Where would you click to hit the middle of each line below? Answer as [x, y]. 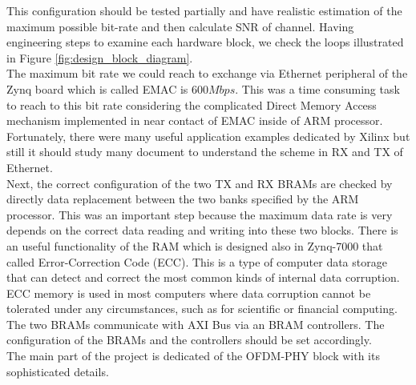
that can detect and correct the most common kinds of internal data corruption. [203, 277]
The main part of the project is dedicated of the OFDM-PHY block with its [193, 356]
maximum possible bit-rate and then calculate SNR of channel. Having [180, 26]
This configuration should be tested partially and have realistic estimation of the [204, 10]
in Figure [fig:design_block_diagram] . [100, 57]
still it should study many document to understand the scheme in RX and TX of [205, 152]
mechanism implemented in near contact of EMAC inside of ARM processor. [195, 120]
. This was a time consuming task [317, 88]
